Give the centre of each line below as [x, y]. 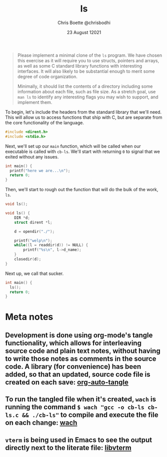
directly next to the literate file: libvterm [68, 448]
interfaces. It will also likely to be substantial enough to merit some [86, 71]
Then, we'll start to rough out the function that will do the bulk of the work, [82, 190]
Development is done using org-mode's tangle [79, 335]
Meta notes [29, 317]
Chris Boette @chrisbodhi [84, 23]
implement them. [35, 102]
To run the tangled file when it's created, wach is [81, 399]
